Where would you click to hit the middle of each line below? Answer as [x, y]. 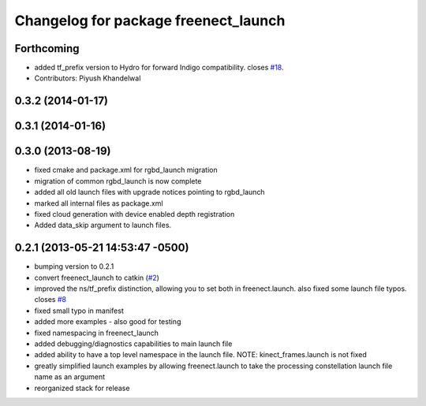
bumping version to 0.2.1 [74, 266]
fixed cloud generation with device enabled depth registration [135, 214]
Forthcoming [47, 48]
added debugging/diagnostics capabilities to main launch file [133, 344]
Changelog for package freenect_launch [150, 20]
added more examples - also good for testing [108, 322]
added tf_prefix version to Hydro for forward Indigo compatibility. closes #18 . [159, 68]
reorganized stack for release [82, 388]
